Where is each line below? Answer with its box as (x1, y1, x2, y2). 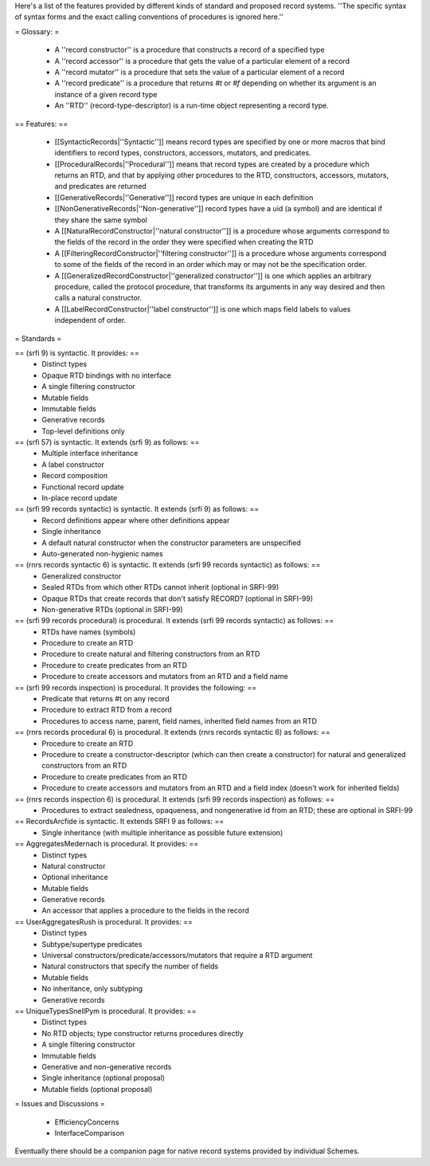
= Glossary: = (14, 26, 60, 36)
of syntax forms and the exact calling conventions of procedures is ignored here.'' (14, 12, 284, 22)
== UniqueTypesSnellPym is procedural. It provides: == (14, 1006, 197, 1015)
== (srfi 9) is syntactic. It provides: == (14, 347, 139, 358)
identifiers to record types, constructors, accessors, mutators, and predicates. (54, 148, 311, 158)
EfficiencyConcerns (54, 1117, 119, 1127)
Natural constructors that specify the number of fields (41, 961, 219, 972)
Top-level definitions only (41, 426, 125, 436)
